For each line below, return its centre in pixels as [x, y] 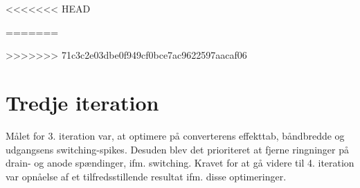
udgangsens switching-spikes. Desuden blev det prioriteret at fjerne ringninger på [177, 149]
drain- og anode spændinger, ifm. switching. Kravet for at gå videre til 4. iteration [180, 163]
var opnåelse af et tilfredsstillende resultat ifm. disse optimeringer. [146, 176]
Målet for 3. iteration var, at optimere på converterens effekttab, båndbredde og [175, 135]
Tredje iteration [82, 102]
